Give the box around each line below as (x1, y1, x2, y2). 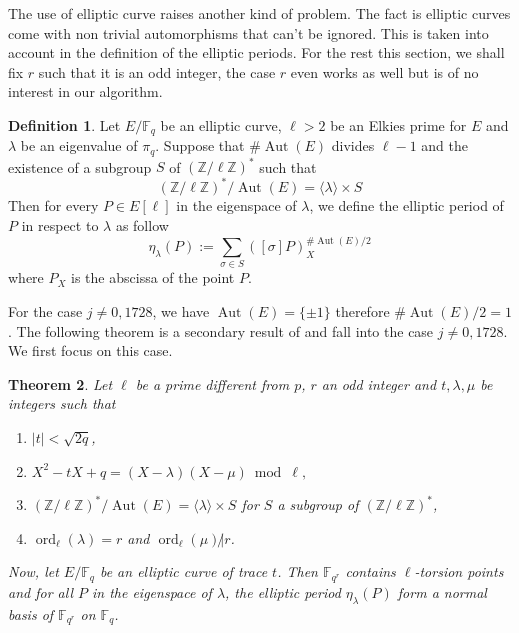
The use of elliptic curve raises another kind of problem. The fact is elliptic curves (8, 3, 511, 23)
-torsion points (414, 561, 504, 582)
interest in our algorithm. (8, 81, 163, 102)
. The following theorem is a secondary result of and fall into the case (8, 320, 434, 341)
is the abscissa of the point (71, 267, 235, 288)
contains (345, 561, 396, 582)
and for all (8, 581, 73, 602)
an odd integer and (321, 373, 437, 394)
